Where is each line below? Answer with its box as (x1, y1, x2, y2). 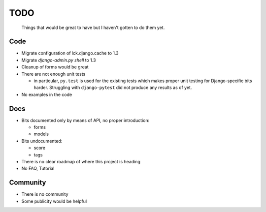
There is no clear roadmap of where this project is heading (21, 159, 140, 165)
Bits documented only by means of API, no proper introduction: (21, 117, 150, 123)
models (33, 131, 49, 137)
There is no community (21, 191, 68, 197)
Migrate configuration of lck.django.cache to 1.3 (21, 50, 119, 56)
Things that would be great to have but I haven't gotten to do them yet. (21, 25, 165, 30)
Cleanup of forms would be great (21, 64, 89, 70)
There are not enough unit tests (21, 71, 86, 77)
